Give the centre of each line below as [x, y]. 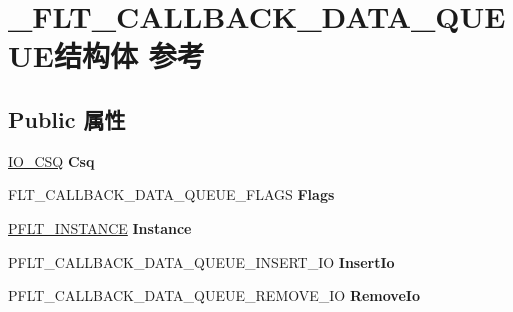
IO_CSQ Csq [51, 160]
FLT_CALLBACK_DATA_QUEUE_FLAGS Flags [171, 194]
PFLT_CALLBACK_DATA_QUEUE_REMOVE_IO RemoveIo [214, 295]
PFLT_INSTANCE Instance [100, 227]
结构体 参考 [129, 55]
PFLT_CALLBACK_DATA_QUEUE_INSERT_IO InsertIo [201, 261]
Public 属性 [67, 118]
